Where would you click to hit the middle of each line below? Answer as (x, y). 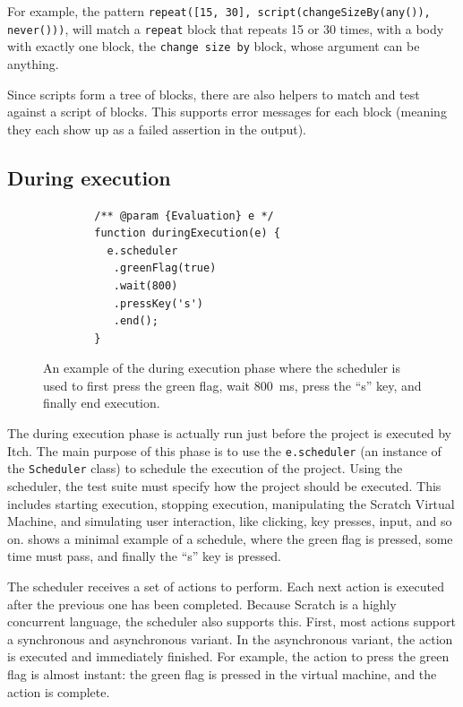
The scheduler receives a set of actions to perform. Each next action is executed (226, 586)
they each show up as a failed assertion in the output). (157, 129)
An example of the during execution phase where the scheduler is (222, 368)
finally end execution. (102, 403)
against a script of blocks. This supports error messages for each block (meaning (227, 112)
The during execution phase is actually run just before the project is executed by (229, 433)
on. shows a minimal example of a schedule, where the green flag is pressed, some (230, 538)
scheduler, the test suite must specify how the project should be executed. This (224, 485)
